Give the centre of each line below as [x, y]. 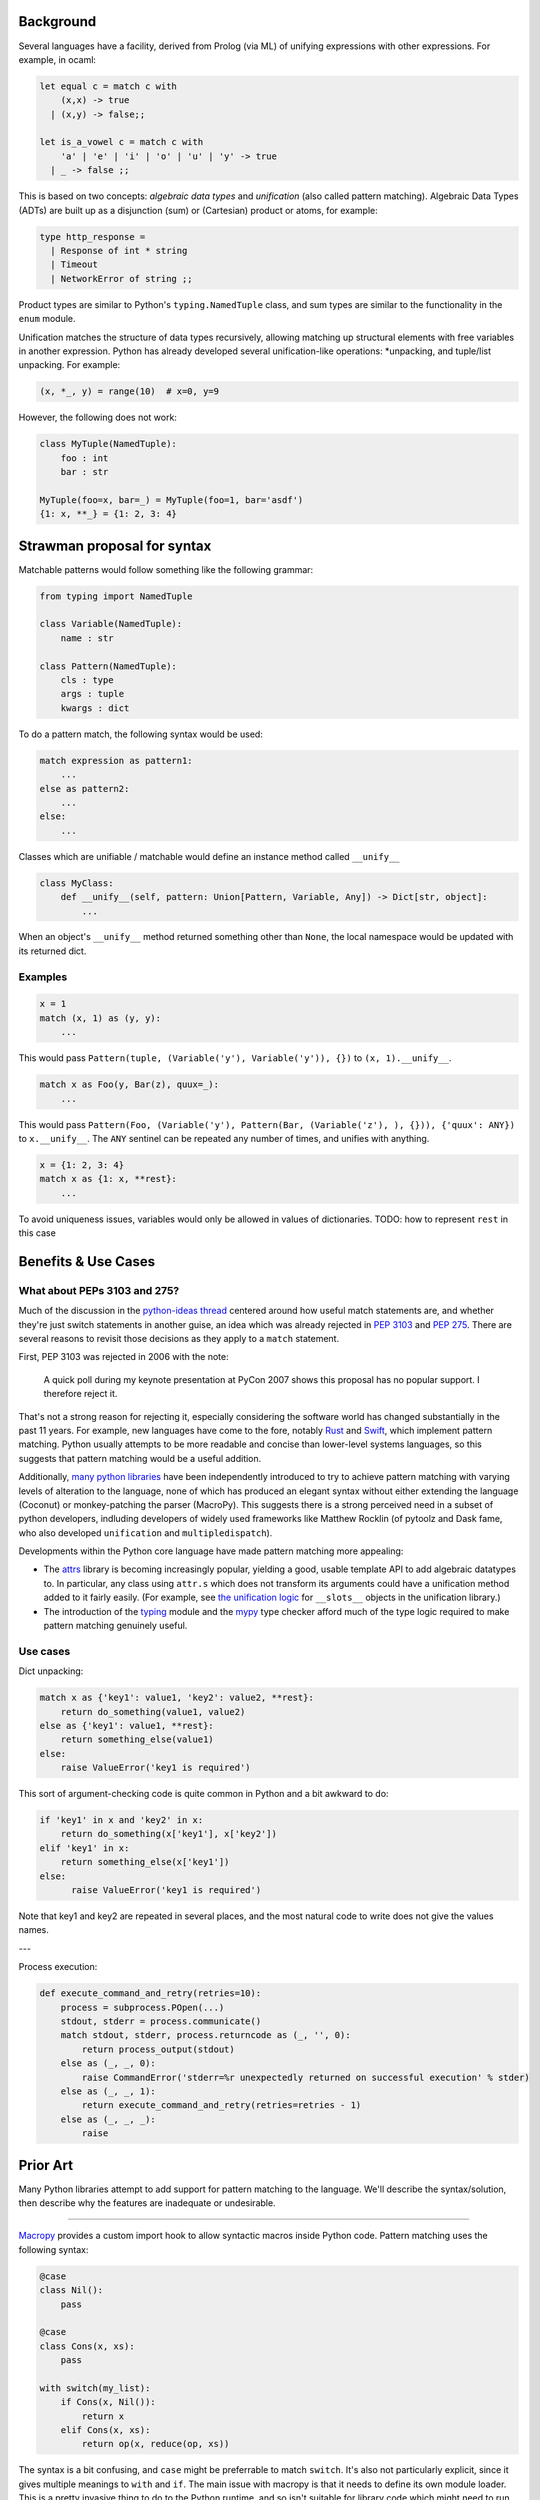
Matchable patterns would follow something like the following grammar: [166, 569]
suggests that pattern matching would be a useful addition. [140, 1458]
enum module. [47, 319]
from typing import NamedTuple [116, 596]
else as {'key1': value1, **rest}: [126, 1725]
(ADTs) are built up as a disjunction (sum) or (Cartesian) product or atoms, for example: [198, 210]
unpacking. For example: [69, 365]
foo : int [84, 458]
